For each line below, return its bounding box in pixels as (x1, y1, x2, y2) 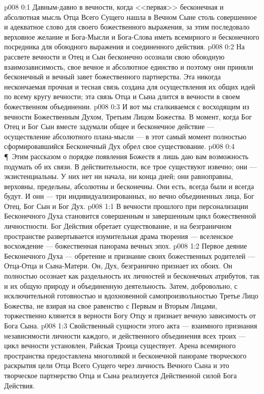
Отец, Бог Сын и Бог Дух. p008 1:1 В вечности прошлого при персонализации (4, 200, 248, 211)
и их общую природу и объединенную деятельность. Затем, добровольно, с (4, 280, 238, 291)
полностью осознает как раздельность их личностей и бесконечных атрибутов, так (4, 270, 260, 281)
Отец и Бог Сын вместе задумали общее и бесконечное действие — (4, 121, 215, 132)
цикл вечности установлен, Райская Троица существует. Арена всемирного (4, 340, 236, 351)
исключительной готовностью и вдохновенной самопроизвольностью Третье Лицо (4, 290, 258, 301)
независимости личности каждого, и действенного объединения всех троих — (4, 330, 246, 341)
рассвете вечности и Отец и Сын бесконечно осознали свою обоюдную (4, 51, 225, 62)
